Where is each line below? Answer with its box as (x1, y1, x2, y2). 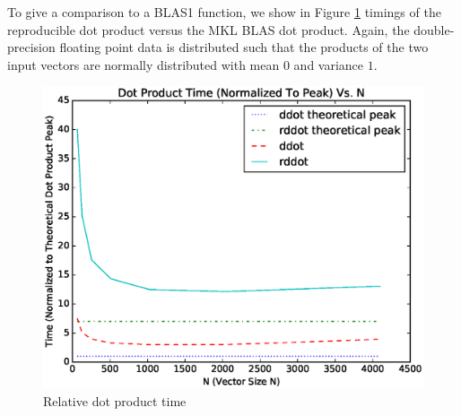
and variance (293, 55, 364, 74)
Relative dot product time (43, 391, 187, 410)
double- (413, 20, 455, 39)
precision (7, 38, 56, 56)
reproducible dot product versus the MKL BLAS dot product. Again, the (7, 20, 410, 39)
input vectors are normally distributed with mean (7, 55, 280, 74)
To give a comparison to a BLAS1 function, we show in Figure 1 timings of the (7, 3, 441, 21)
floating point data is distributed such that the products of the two (59, 38, 429, 56)
